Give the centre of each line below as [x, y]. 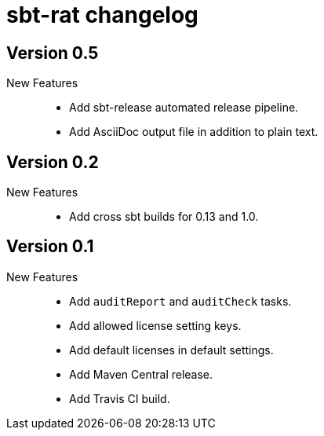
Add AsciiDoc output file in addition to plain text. [194, 132]
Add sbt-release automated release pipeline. [184, 108]
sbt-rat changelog [102, 15]
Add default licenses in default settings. [171, 350]
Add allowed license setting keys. [155, 325]
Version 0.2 [53, 162]
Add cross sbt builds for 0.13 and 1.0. [164, 217]
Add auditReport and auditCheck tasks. [180, 301]
